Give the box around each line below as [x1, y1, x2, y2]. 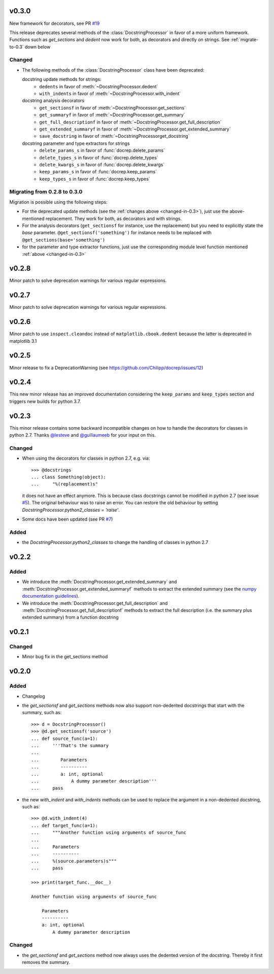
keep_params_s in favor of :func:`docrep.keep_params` [39, 169, 157, 175]
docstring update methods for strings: [22, 76, 101, 82]
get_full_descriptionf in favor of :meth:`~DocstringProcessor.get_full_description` [39, 119, 222, 125]
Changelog [22, 693, 45, 699]
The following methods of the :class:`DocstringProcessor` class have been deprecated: [22, 67, 204, 73]
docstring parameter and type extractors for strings [22, 140, 130, 146]
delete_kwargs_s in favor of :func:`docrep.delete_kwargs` [39, 161, 165, 168]
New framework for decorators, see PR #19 [9, 20, 100, 26]
